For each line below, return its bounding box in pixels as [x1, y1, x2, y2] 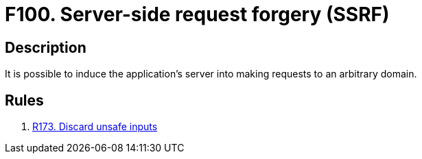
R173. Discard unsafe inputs [32, 121, 158, 133]
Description [5, 38, 86, 56]
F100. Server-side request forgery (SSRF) [5, 3, 390, 26]
